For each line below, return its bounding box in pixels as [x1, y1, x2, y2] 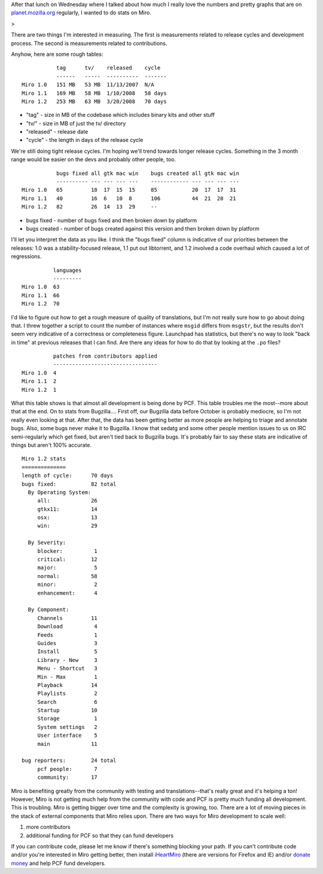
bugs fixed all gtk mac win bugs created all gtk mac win [56, 170, 239, 177]
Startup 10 [37, 707, 98, 714]
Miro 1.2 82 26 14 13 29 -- [22, 204, 158, 210]
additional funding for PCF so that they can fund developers [26, 831, 173, 839]
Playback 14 [37, 682, 98, 688]
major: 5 [37, 564, 98, 571]
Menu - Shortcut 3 [37, 665, 98, 672]
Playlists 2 [37, 690, 98, 697]
